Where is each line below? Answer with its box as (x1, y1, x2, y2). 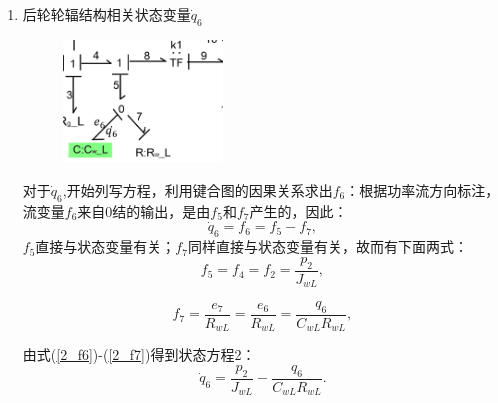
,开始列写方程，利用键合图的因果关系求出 (62, 179, 333, 200)
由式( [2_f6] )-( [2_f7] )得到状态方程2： (22, 344, 256, 365)
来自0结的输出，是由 (77, 200, 211, 221)
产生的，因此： (249, 200, 348, 221)
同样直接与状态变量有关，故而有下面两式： (187, 236, 468, 257)
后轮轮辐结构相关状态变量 (22, 4, 191, 24)
